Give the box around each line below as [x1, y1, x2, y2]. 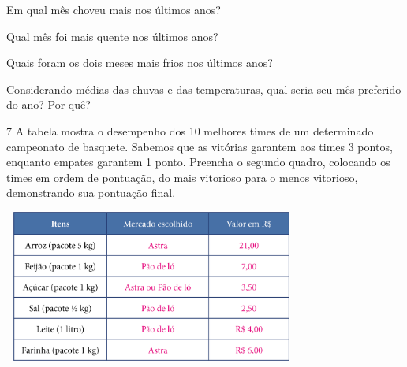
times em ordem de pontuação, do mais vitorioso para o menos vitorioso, [6, 169, 358, 185]
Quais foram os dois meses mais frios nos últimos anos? [6, 54, 273, 71]
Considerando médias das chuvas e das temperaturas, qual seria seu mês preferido [6, 80, 401, 97]
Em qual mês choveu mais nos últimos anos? [6, 2, 221, 17]
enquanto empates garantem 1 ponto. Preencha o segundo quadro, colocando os [6, 154, 390, 170]
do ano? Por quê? [6, 96, 91, 113]
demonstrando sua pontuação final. [6, 184, 176, 201]
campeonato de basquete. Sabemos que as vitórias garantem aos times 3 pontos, [6, 138, 393, 154]
